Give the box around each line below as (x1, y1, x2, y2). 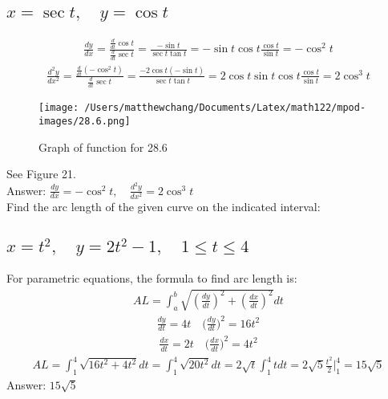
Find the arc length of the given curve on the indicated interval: (6, 197, 321, 214)
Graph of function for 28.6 (38, 138, 168, 155)
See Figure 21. (6, 165, 76, 182)
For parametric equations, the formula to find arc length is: (6, 269, 297, 286)
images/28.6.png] (38, 115, 131, 127)
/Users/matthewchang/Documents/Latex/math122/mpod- (84, 102, 366, 114)
